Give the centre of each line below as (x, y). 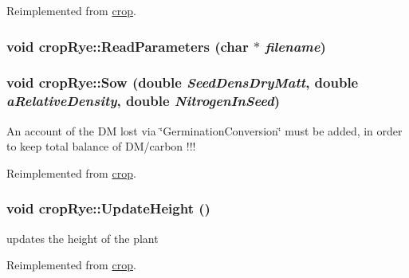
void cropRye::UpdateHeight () (108, 208)
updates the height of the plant (83, 238)
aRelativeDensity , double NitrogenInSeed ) (144, 101)
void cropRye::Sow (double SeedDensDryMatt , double (183, 82)
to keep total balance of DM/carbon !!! (101, 146)
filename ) (295, 46)
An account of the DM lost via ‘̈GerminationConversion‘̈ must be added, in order (204, 130)
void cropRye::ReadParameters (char (128, 46)
